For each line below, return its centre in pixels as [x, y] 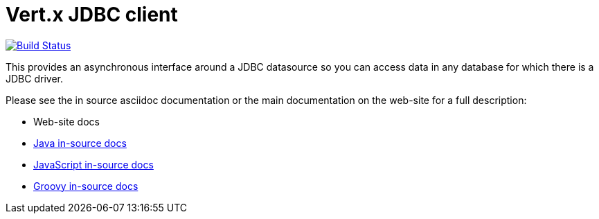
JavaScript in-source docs [93, 164]
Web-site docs [66, 121]
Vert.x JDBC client [92, 15]
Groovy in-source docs [86, 186]
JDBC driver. [34, 78]
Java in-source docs [80, 143]
